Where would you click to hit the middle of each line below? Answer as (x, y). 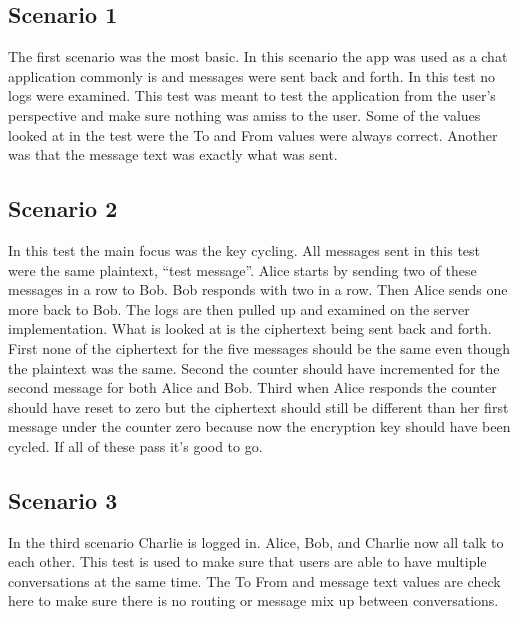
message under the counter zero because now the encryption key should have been (259, 426)
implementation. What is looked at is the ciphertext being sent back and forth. (250, 328)
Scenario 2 (63, 208)
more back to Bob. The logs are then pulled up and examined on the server (239, 308)
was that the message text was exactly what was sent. (173, 154)
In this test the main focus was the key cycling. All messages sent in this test (244, 249)
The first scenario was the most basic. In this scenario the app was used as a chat (258, 56)
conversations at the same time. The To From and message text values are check (254, 580)
